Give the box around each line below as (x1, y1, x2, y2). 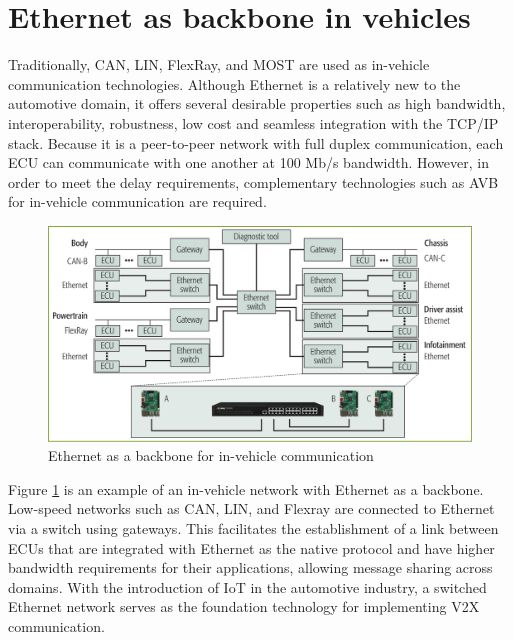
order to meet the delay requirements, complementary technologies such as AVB (8, 171, 499, 192)
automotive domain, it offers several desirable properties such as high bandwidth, (8, 93, 506, 114)
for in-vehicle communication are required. (8, 191, 267, 212)
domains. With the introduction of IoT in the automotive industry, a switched (8, 576, 487, 597)
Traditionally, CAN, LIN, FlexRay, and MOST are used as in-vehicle (8, 54, 430, 75)
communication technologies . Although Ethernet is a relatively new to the (8, 73, 461, 94)
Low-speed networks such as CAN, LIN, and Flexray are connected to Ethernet (8, 498, 495, 519)
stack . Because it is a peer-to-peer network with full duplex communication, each (8, 132, 504, 153)
